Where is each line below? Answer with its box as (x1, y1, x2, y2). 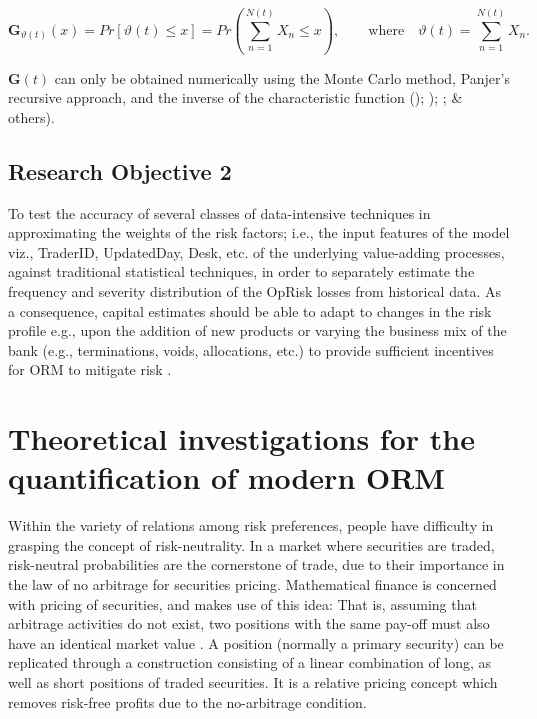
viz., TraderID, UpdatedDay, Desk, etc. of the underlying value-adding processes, (8, 241, 505, 262)
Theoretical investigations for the (8, 418, 475, 459)
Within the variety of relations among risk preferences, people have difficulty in (8, 515, 494, 536)
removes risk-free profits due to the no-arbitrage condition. (8, 691, 367, 712)
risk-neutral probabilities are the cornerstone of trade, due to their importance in (8, 554, 505, 575)
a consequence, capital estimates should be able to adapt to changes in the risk (8, 300, 492, 321)
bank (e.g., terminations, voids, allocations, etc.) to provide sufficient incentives (8, 339, 494, 360)
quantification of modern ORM (8, 457, 445, 498)
